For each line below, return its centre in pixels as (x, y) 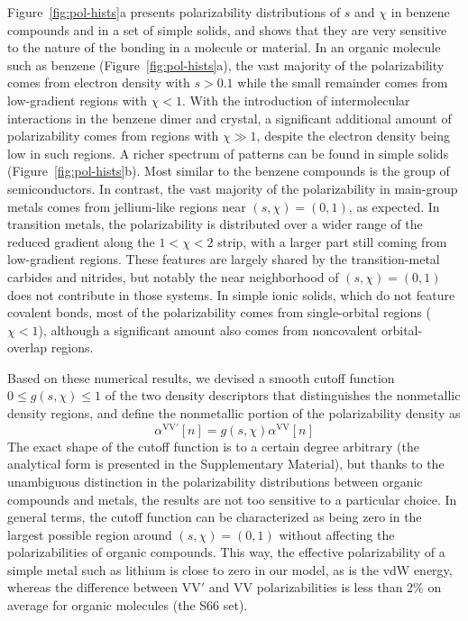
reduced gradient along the (81, 241)
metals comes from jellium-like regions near (127, 206)
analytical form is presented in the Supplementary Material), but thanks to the (226, 464)
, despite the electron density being (353, 136)
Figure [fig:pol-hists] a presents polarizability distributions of (174, 12)
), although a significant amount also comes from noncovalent (208, 329)
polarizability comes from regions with (113, 136)
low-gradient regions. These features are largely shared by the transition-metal (224, 259)
